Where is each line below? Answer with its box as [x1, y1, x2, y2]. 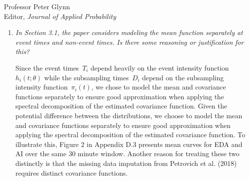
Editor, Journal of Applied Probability [4, 11, 116, 21]
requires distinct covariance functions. [15, 167, 128, 178]
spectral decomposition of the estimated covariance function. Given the [15, 101, 227, 111]
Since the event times [15, 62, 79, 72]
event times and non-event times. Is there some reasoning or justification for [15, 36, 244, 47]
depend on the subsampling [142, 72, 224, 82]
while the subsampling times [44, 72, 129, 82]
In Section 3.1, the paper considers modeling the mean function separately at [15, 27, 243, 37]
